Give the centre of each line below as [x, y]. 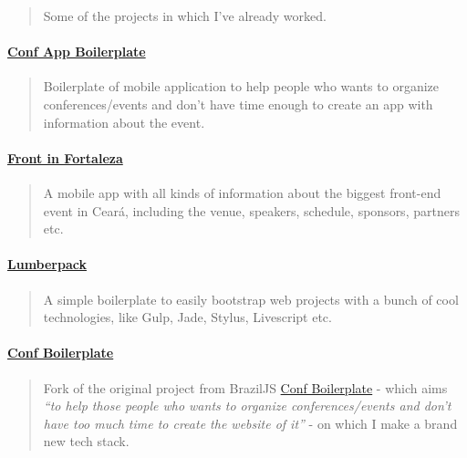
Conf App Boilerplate [77, 52]
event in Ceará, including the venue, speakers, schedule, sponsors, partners [251, 210]
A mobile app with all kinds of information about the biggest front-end [242, 192]
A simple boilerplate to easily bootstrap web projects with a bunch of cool [251, 299]
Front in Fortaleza [65, 157]
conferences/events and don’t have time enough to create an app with [238, 104]
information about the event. [124, 122]
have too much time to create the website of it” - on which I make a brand [250, 423]
